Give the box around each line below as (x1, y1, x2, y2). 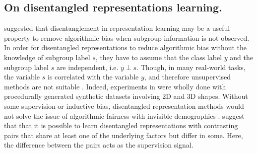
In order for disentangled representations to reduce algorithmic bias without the (4, 42, 247, 53)
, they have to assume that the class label (95, 52, 222, 62)
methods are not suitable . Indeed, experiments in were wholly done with (4, 81, 226, 91)
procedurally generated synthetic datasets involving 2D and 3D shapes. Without (4, 91, 248, 101)
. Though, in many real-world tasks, (136, 62, 246, 72)
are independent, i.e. (56, 62, 119, 72)
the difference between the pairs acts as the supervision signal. (4, 140, 193, 150)
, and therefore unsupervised (144, 72, 231, 82)
